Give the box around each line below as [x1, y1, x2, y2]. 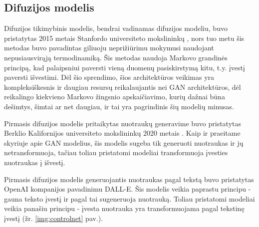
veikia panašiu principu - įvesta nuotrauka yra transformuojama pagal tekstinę [4, 203, 245, 214]
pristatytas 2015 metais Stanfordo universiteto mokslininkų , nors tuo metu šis [4, 32, 245, 43]
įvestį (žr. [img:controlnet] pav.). [4, 213, 103, 223]
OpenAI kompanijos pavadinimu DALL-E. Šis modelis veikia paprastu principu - [4, 184, 251, 194]
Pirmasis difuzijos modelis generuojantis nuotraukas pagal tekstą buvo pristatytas [4, 174, 254, 184]
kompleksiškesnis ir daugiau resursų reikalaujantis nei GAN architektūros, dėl [4, 81, 241, 92]
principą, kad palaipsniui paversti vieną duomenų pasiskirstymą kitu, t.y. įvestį [4, 62, 245, 72]
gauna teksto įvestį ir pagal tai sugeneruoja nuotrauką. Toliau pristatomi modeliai [4, 193, 255, 204]
